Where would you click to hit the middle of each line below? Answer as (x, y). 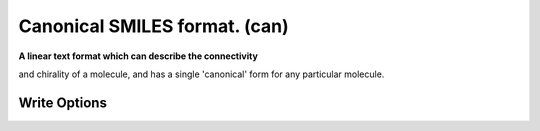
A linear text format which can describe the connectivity (138, 56)
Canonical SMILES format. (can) (153, 26)
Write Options (62, 102)
